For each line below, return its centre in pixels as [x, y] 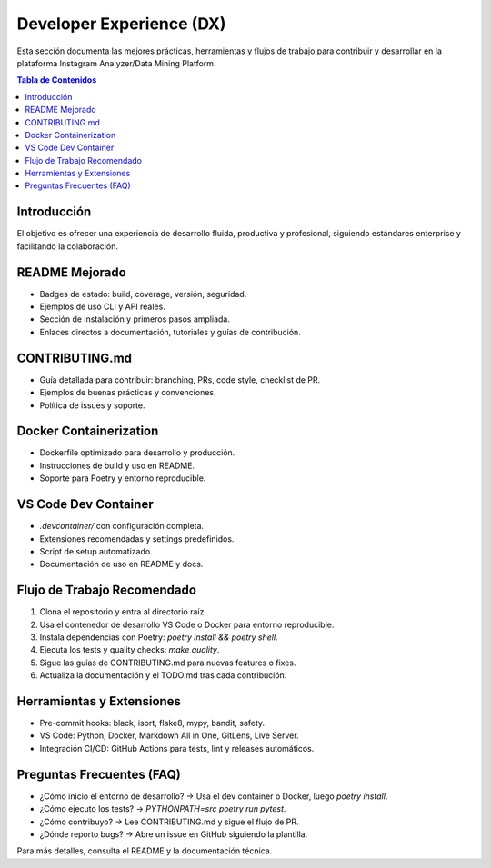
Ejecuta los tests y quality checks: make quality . [130, 650]
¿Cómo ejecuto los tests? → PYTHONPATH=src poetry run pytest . [163, 809]
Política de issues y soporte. [92, 405]
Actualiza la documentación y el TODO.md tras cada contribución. [163, 675]
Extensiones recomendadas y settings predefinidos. [137, 539]
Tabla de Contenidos [57, 80]
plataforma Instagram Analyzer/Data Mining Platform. [116, 63]
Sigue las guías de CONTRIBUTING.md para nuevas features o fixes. [168, 663]
